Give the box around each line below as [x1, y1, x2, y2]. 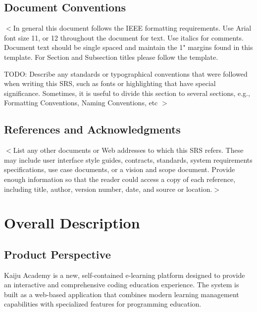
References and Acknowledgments [4, 122, 181, 137]
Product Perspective [4, 246, 111, 262]
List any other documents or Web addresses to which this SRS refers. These [13, 145, 244, 155]
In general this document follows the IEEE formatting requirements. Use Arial [13, 23, 252, 33]
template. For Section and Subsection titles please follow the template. [4, 51, 218, 62]
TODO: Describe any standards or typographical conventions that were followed [4, 68, 248, 79]
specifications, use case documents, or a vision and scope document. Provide [4, 164, 235, 175]
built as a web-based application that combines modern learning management [4, 289, 239, 299]
